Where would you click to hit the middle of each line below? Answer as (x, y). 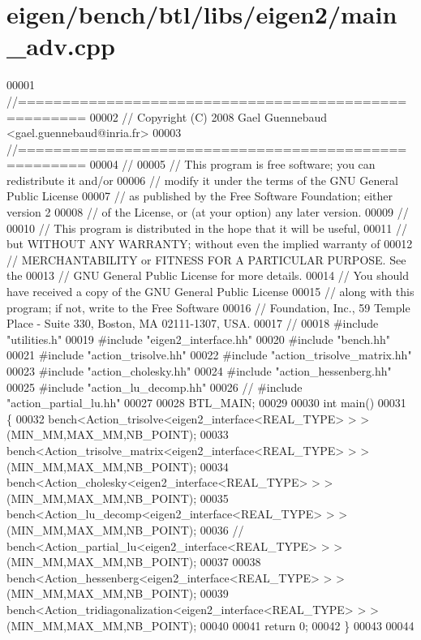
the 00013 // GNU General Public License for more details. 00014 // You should (208, 275)
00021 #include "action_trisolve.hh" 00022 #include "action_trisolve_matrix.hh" (209, 355)
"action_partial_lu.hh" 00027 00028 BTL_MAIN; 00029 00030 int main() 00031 (206, 403)
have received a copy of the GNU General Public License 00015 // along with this (210, 292)
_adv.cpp (61, 46)
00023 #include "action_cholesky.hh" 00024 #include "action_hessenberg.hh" (199, 371)
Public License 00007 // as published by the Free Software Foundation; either (200, 196)
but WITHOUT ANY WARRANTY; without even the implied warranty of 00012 (210, 244)
